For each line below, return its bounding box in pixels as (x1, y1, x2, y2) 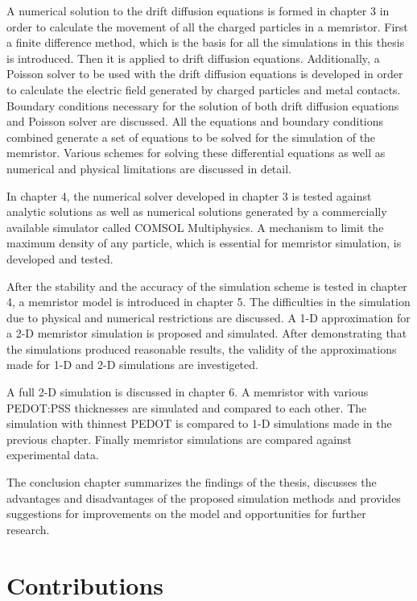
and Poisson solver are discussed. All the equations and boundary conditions (6, 113, 384, 130)
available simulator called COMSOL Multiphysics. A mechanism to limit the (6, 218, 384, 235)
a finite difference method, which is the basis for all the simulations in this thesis (6, 34, 405, 51)
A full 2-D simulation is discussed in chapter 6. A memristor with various (6, 383, 369, 400)
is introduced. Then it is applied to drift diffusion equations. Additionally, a (6, 49, 380, 66)
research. (6, 520, 50, 537)
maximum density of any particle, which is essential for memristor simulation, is (6, 234, 402, 251)
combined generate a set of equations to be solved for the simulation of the (6, 128, 376, 145)
